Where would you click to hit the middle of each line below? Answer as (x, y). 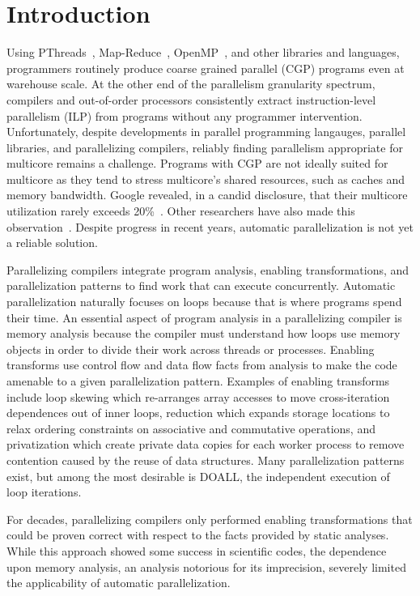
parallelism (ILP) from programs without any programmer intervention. (185, 115)
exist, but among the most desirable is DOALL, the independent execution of (198, 476)
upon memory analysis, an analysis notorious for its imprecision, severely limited (206, 566)
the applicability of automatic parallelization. (119, 583)
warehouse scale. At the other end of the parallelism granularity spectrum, (191, 84)
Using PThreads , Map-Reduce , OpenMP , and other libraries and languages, (203, 52)
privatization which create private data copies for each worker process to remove (206, 444)
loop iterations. (44, 492)
